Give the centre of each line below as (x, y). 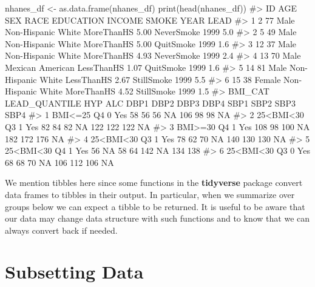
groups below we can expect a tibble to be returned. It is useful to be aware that (155, 206)
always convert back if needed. (61, 230)
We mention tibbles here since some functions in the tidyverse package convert (154, 183)
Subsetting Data (74, 272)
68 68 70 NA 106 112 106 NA (59, 162)
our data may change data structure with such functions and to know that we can (157, 218)
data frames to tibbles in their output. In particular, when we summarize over (150, 194)
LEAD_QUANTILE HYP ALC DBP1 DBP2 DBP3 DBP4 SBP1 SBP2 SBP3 (150, 103)
